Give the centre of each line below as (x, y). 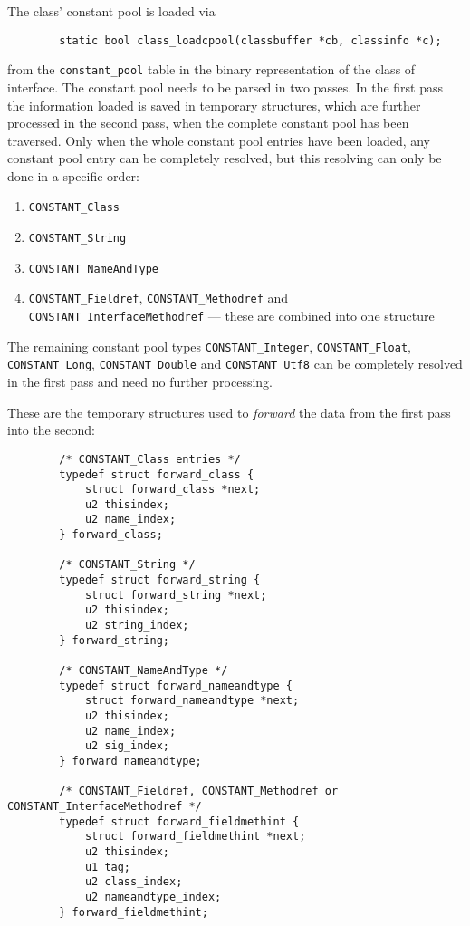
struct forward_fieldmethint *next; (195, 837)
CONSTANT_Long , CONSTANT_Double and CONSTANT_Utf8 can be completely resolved (235, 364)
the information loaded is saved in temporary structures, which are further (214, 105)
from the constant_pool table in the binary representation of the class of (211, 69)
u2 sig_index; (127, 746)
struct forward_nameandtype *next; (192, 701)
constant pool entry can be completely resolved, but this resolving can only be (225, 158)
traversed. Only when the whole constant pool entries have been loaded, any (219, 140)
